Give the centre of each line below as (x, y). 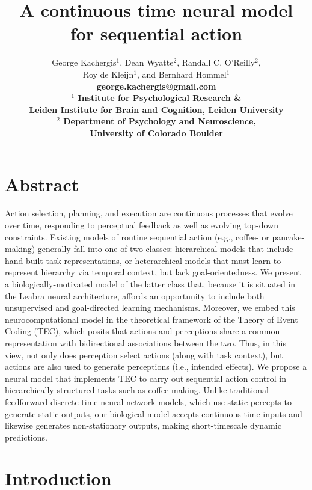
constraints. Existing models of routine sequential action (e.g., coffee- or (137, 237)
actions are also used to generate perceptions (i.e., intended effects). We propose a (156, 366)
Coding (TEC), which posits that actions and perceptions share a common (142, 331)
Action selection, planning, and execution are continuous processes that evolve (149, 213)
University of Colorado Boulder (156, 133)
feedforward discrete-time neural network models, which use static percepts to (148, 401)
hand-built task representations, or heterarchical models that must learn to (143, 260)
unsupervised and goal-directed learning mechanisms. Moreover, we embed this (150, 308)
